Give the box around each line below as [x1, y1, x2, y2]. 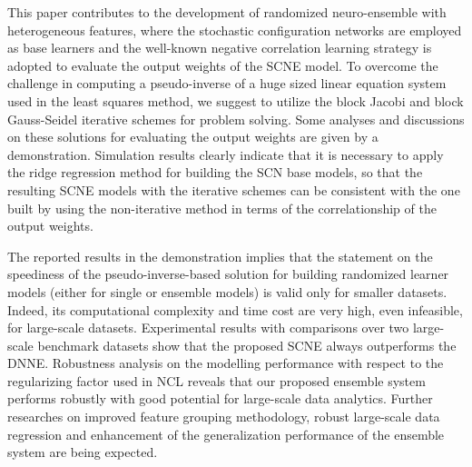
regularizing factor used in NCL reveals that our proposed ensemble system [7, 371, 426, 390]
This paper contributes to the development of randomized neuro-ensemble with [7, 3, 447, 21]
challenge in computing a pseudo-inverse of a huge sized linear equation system [7, 74, 447, 93]
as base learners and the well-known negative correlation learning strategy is [7, 38, 432, 57]
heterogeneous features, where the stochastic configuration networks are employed [7, 20, 462, 39]
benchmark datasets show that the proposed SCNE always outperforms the [37, 335, 457, 354]
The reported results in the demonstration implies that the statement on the [7, 246, 433, 265]
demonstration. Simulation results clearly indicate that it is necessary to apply [7, 144, 444, 164]
